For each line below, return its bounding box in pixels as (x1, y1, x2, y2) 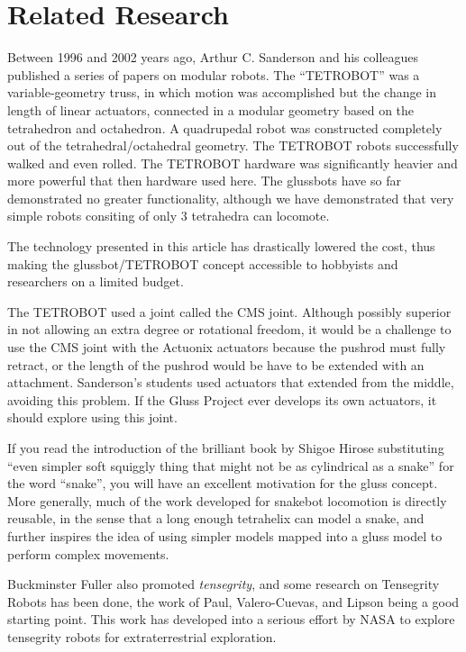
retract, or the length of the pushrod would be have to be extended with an (7, 355, 425, 374)
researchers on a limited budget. (7, 272, 184, 291)
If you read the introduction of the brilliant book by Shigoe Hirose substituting (7, 439, 444, 457)
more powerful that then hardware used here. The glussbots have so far (7, 171, 401, 190)
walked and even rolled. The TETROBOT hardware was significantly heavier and (7, 153, 458, 172)
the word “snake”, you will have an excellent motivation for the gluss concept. (7, 474, 438, 493)
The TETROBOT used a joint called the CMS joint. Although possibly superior (7, 302, 452, 321)
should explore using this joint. (7, 408, 178, 427)
